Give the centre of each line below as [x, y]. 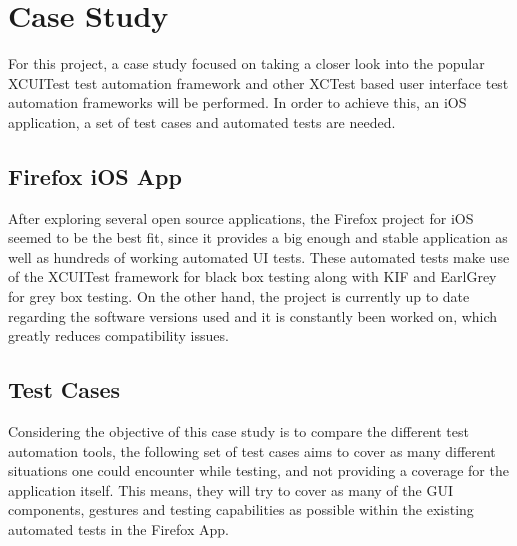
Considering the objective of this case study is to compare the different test [238, 431]
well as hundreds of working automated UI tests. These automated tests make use [259, 256]
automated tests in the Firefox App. [118, 529]
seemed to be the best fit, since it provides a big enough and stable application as [258, 237]
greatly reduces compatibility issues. [118, 335]
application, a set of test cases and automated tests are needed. [202, 121]
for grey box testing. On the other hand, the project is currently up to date [239, 296]
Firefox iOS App [95, 175]
